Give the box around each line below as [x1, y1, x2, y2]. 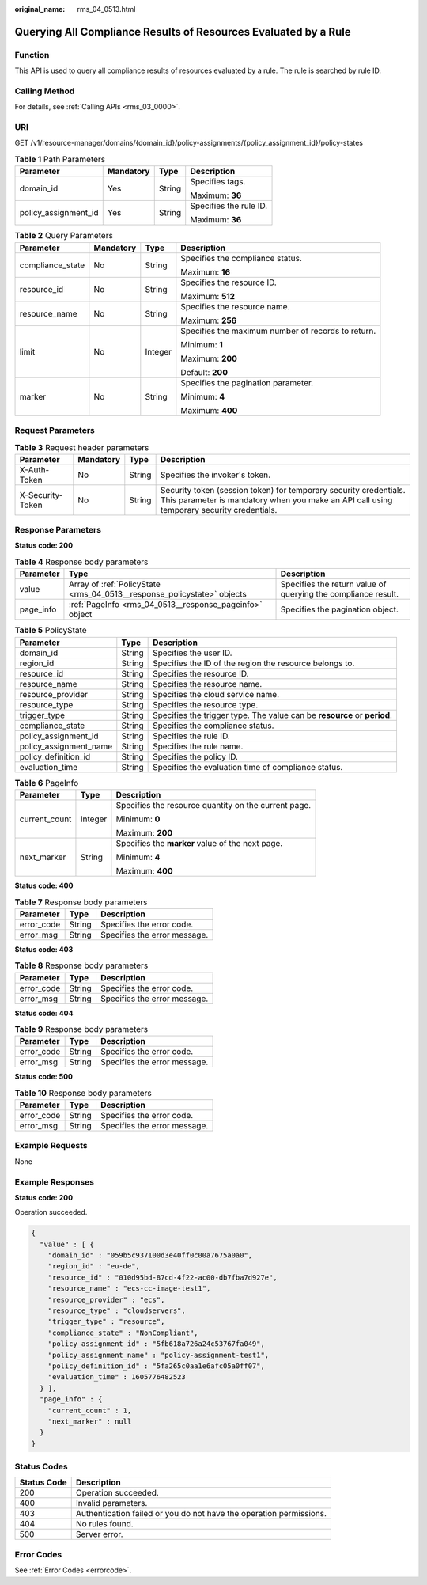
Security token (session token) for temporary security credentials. [160, 484, 406, 495]
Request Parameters [14, 424, 95, 435]
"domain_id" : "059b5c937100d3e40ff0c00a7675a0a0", [47, 1251, 253, 1260]
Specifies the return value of [280, 578, 387, 590]
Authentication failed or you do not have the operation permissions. [75, 1508, 327, 1519]
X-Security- [19, 489, 63, 500]
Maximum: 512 [180, 290, 236, 301]
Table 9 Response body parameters [14, 1024, 149, 1035]
